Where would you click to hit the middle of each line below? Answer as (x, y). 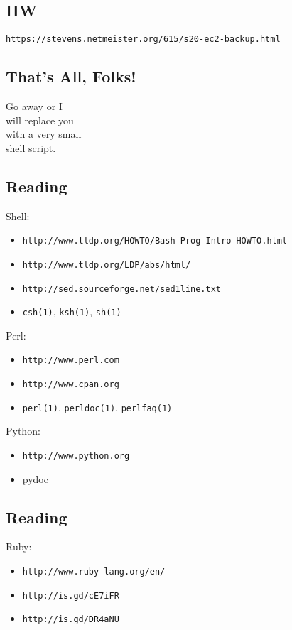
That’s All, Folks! (71, 76)
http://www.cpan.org (71, 385)
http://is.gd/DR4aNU (71, 620)
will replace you (40, 120)
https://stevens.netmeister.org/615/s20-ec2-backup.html (143, 39)
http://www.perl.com (71, 360)
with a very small (44, 134)
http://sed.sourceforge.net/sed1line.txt (121, 289)
